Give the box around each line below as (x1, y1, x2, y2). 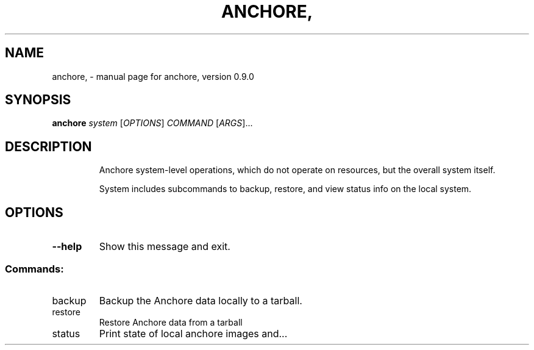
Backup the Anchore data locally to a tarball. (99, 294, 302, 307)
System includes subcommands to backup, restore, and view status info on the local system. (99, 184, 472, 195)
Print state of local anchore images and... (99, 327, 288, 340)
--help (52, 240, 82, 253)
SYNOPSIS (5, 92, 71, 108)
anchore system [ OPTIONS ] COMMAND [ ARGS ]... (52, 118, 253, 129)
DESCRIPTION (5, 138, 92, 154)
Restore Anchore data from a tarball (99, 316, 243, 327)
